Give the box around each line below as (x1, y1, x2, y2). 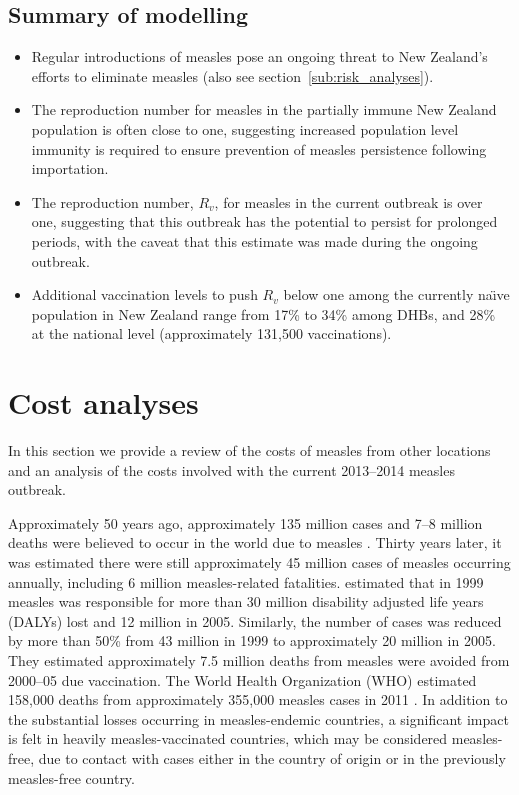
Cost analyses (8, 382, 199, 423)
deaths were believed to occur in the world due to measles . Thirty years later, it (8, 532, 502, 553)
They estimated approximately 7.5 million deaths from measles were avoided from (8, 649, 510, 670)
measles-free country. (8, 767, 135, 788)
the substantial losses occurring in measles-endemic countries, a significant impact (8, 708, 509, 729)
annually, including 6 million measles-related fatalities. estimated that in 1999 (8, 571, 484, 592)
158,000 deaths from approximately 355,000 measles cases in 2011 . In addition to (8, 689, 508, 710)
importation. (31, 158, 109, 179)
